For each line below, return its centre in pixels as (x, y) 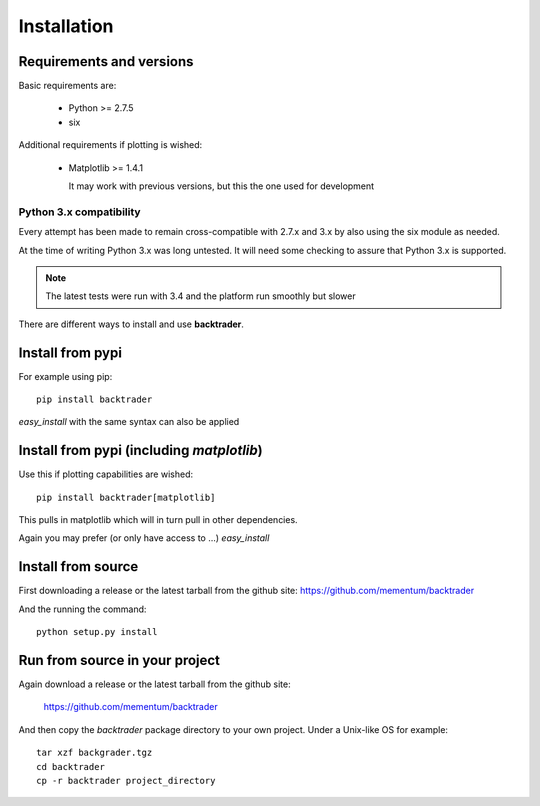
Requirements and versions (106, 61)
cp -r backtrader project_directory (126, 781)
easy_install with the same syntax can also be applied (129, 422)
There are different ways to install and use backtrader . (131, 324)
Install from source (78, 566)
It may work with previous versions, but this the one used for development (221, 186)
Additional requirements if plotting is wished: (110, 145)
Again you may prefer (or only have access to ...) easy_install (144, 538)
